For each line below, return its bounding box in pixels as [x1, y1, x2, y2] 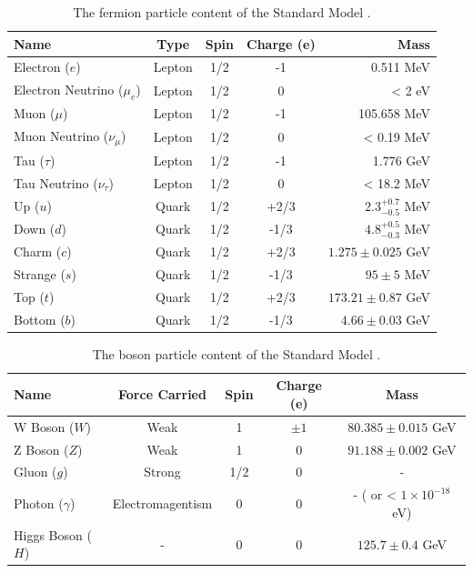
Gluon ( [14, 462, 57, 481]
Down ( [14, 219, 55, 238]
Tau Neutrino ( [14, 173, 98, 192]
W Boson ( [14, 417, 75, 436]
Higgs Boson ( [14, 525, 92, 544]
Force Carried [118, 385, 206, 404]
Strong [144, 462, 181, 481]
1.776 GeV [372, 150, 430, 169]
